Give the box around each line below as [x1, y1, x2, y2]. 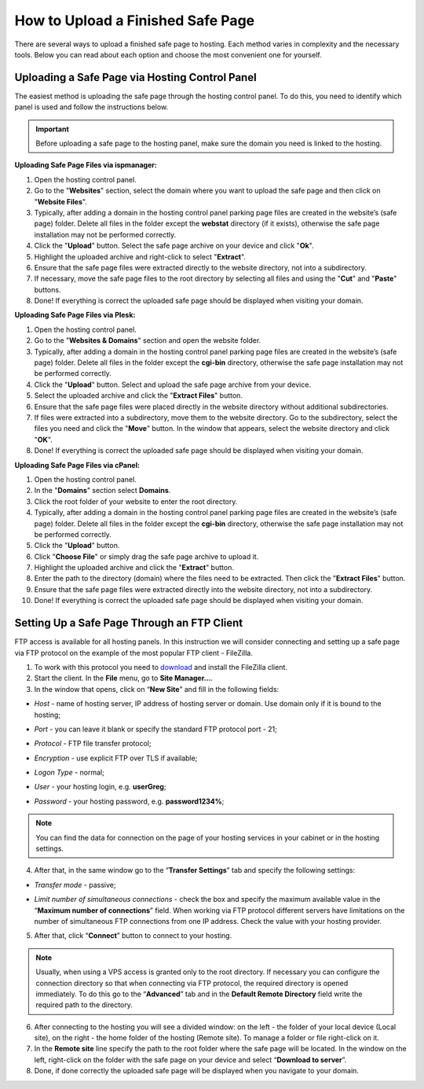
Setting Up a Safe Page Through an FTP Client [14, 616, 243, 630]
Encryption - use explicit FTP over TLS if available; [34, 753, 198, 763]
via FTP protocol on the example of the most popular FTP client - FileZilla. [14, 648, 253, 657]
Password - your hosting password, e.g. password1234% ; [34, 797, 225, 806]
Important [35, 124, 70, 134]
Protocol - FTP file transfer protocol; [34, 739, 152, 749]
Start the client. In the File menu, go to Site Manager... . [34, 673, 214, 683]
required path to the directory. [35, 1000, 133, 1010]
